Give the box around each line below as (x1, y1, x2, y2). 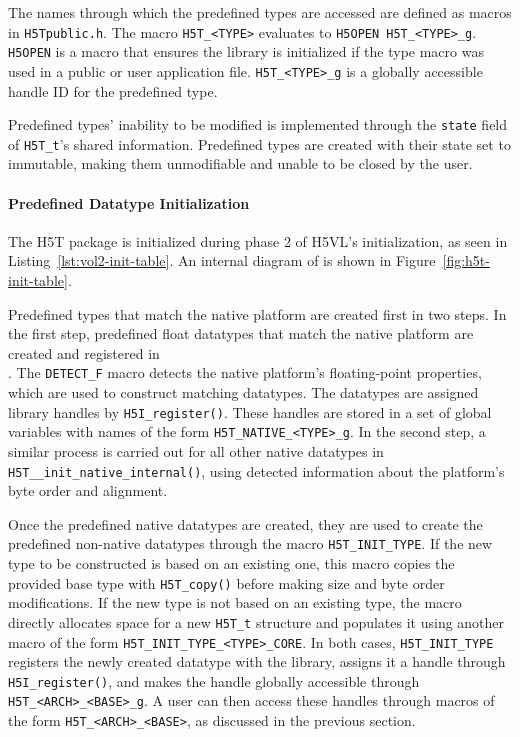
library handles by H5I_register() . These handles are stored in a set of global (8, 401, 492, 422)
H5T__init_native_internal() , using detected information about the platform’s (8, 460, 505, 481)
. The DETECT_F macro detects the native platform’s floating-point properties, (8, 362, 482, 383)
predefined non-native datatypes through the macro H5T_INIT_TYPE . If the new (8, 533, 493, 554)
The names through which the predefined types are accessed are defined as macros (8, 2, 512, 22)
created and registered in (8, 342, 160, 363)
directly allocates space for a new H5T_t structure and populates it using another (8, 611, 505, 632)
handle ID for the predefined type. (8, 80, 218, 101)
